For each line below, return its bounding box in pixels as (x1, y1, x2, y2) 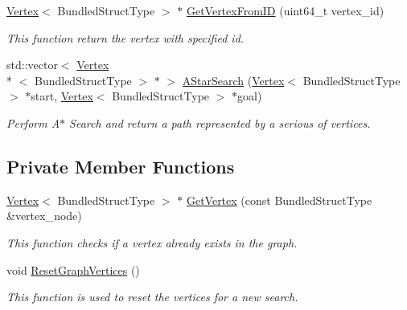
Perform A (6, 114, 60, 131)
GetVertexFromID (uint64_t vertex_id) (186, 2, 384, 18)
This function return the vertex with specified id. (6, 29, 245, 46)
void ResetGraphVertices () (6, 261, 140, 278)
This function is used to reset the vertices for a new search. (6, 288, 298, 305)
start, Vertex (31, 88, 93, 104)
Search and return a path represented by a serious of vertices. (69, 114, 371, 131)
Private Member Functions (6, 153, 235, 178)
